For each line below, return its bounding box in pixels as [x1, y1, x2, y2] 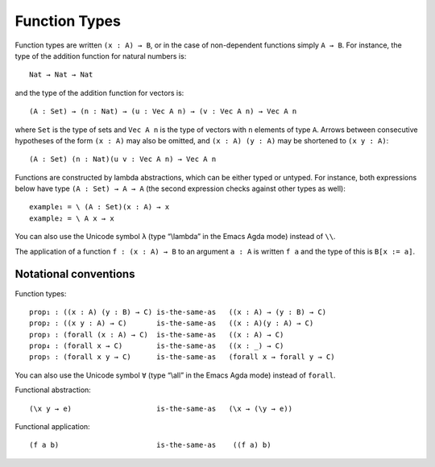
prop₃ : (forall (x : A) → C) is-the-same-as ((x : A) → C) [29, 330, 284, 339]
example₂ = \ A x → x [29, 213, 114, 223]
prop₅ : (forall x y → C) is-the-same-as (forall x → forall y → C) [29, 353, 335, 362]
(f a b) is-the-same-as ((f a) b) [29, 440, 271, 450]
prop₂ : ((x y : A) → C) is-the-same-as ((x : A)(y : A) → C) [29, 319, 314, 328]
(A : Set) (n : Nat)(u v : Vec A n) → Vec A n [29, 155, 217, 164]
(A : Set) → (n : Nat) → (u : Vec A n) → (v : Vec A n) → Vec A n [29, 107, 297, 116]
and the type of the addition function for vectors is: [14, 88, 184, 97]
